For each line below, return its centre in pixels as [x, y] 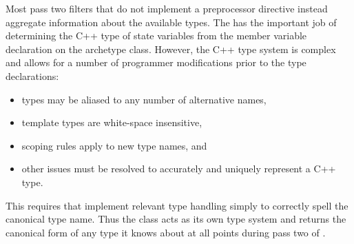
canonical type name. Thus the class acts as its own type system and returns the [176, 219]
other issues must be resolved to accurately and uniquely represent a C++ [179, 169]
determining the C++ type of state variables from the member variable [156, 35]
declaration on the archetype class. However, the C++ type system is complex [171, 49]
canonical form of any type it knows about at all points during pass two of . [166, 232]
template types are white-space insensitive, [112, 122]
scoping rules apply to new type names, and [114, 145]
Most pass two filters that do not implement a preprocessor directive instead [167, 8]
